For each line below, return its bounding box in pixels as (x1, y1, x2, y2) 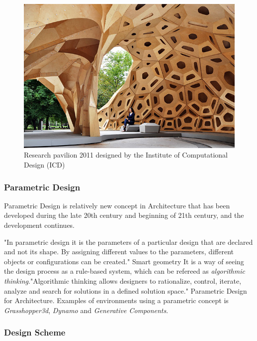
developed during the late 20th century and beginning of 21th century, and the (4, 210, 244, 220)
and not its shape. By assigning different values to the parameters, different (4, 246, 234, 257)
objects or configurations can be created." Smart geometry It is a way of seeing (4, 256, 244, 266)
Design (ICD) (24, 160, 65, 170)
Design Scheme (4, 326, 66, 339)
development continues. (4, 220, 75, 230)
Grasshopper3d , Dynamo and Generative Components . (4, 305, 169, 315)
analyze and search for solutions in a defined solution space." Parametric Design (4, 285, 247, 296)
